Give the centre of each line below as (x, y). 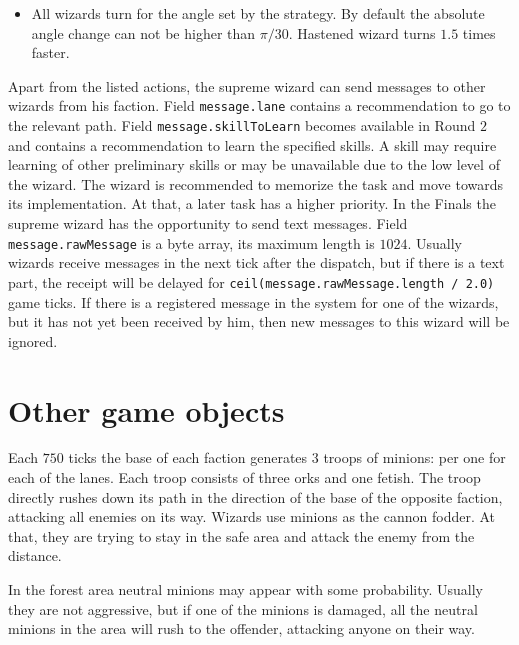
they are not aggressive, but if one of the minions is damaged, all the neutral (243, 608)
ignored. (33, 340)
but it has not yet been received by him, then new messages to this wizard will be (259, 321)
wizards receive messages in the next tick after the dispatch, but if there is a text (256, 262)
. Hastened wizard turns (362, 32)
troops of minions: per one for (414, 457)
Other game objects (146, 409)
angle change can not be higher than (143, 32)
